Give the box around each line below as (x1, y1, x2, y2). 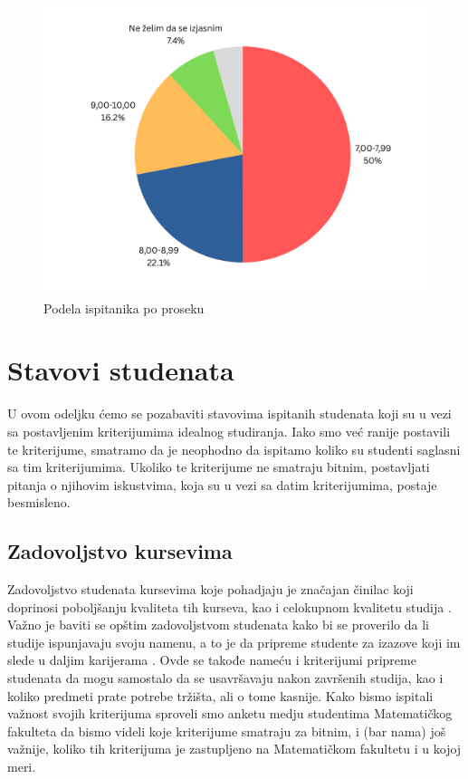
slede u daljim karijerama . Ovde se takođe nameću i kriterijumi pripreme (7, 650, 416, 669)
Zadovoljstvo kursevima (7, 537, 233, 565)
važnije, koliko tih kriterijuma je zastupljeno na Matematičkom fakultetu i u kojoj (7, 739, 462, 758)
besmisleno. (7, 493, 71, 512)
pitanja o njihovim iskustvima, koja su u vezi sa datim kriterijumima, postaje (7, 475, 437, 494)
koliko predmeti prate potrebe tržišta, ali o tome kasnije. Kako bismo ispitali (7, 686, 434, 705)
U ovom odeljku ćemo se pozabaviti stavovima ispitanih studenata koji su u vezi (7, 404, 452, 423)
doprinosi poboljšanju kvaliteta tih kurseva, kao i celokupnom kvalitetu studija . (7, 597, 452, 616)
